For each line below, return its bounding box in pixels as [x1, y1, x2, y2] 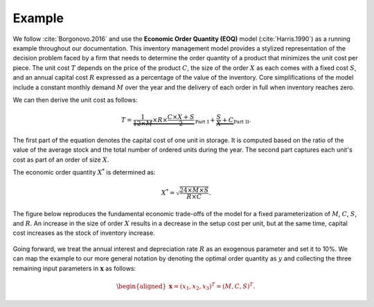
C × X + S [167, 113, 195, 121]
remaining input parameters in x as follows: [12, 264, 136, 272]
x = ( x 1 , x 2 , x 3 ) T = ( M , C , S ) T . [168, 281, 256, 292]
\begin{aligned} [116, 282, 167, 290]
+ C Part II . [222, 116, 251, 125]
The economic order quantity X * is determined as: [12, 167, 156, 177]
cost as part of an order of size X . [12, 155, 109, 164]
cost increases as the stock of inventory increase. [12, 229, 155, 237]
